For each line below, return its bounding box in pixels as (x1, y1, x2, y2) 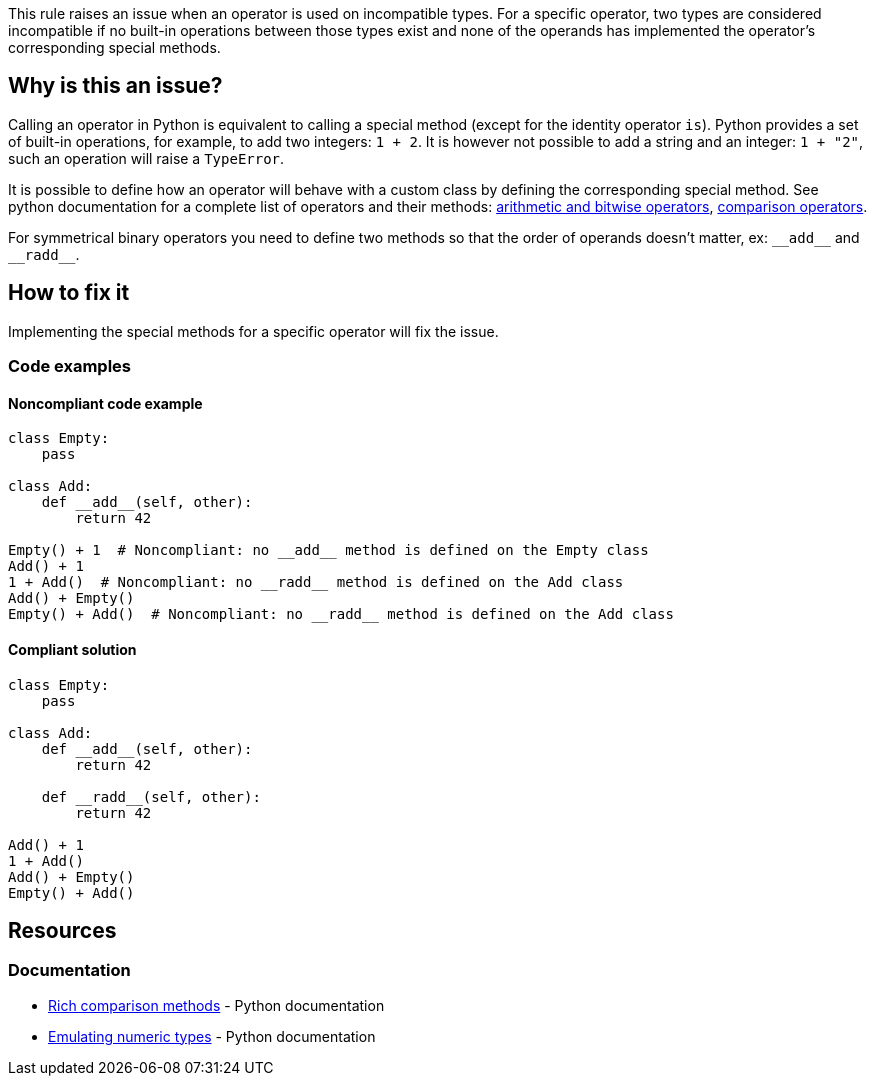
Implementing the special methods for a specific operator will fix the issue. (8, 322, 499, 340)
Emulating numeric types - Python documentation (48, 1027, 376, 1045)
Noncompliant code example (8, 394, 203, 412)
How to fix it (8, 280, 130, 306)
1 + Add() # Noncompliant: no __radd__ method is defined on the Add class (8, 574, 624, 591)
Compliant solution (8, 640, 137, 658)
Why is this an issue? (8, 73, 223, 99)
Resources (8, 917, 117, 943)
